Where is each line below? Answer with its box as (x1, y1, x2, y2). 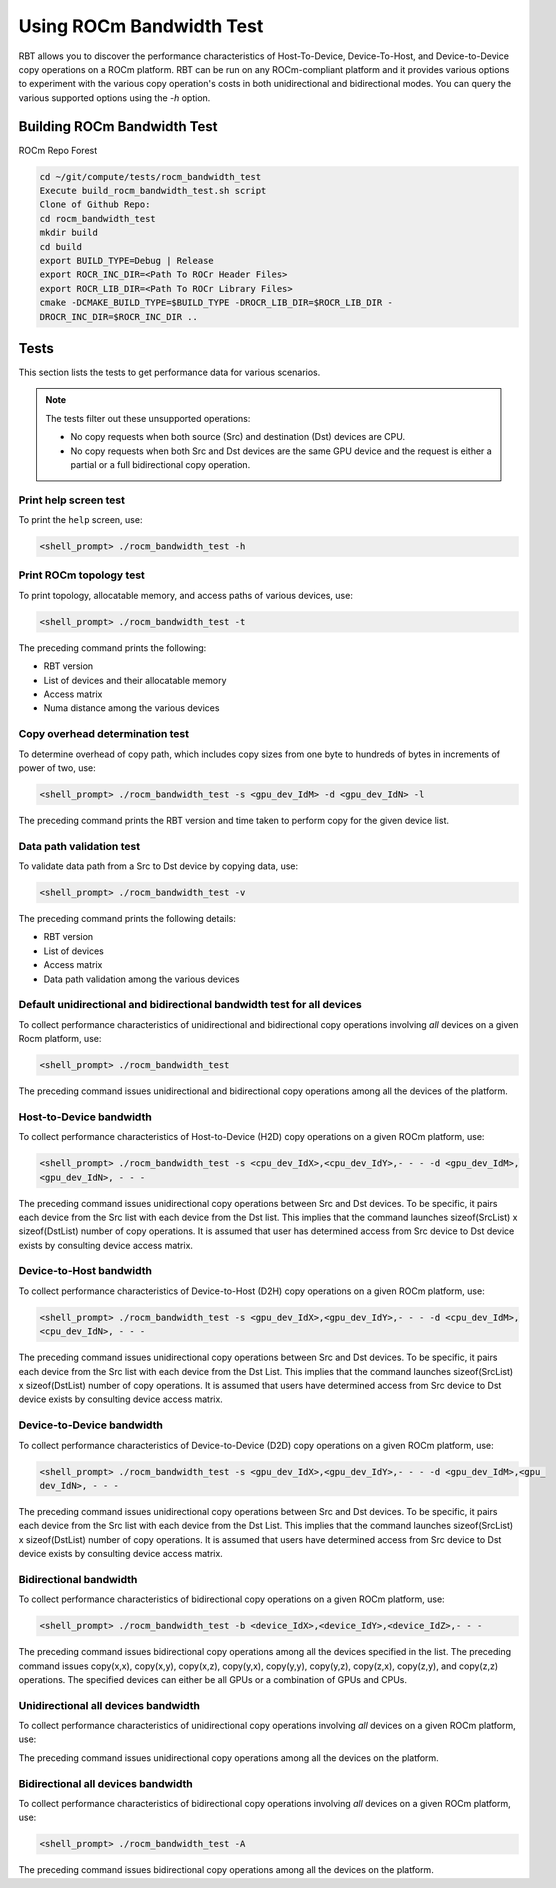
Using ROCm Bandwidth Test (18, 15, 264, 37)
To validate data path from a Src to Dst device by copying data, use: (18, 860, 299, 872)
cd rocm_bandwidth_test (39, 213, 157, 224)
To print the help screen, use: (18, 514, 143, 526)
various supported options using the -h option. (18, 91, 211, 104)
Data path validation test (18, 839, 140, 853)
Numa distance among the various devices (43, 702, 220, 714)
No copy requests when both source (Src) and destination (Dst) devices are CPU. (70, 431, 406, 443)
